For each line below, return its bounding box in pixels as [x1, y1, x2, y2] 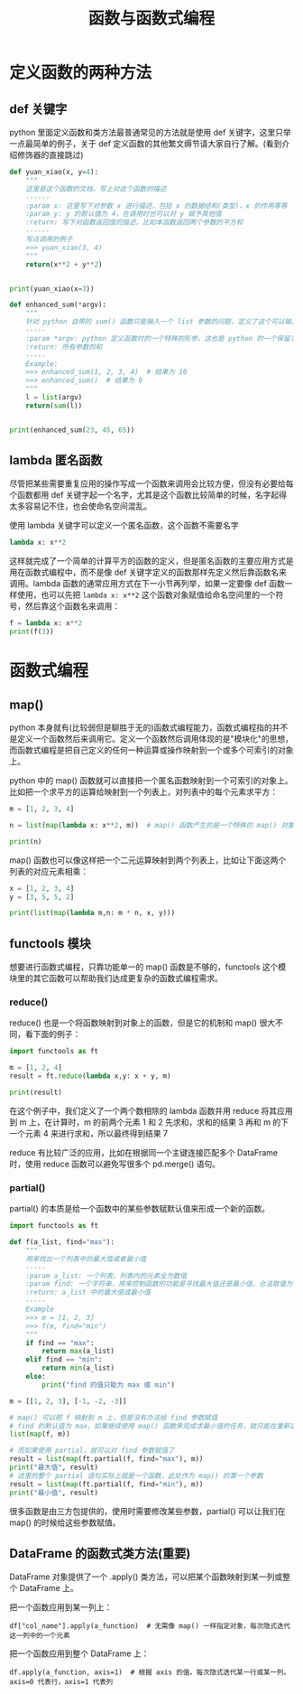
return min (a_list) [41, 1363, 115, 1373]
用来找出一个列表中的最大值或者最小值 [25, 1254, 147, 1263]
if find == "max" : [25, 1338, 95, 1347]
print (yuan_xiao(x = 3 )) [9, 284, 95, 294]
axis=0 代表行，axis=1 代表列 [9, 1678, 114, 1687]
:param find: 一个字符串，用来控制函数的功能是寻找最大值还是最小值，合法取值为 [25, 1279, 293, 1288]
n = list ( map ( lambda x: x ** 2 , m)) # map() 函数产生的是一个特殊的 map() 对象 [9, 820, 295, 829]
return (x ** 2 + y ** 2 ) [25, 259, 103, 269]
